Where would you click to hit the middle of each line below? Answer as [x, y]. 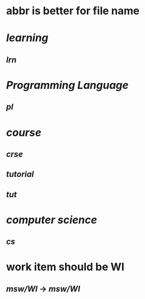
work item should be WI [65, 267]
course [24, 132]
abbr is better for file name [73, 11]
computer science [52, 220]
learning [27, 38]
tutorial [20, 174]
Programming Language [67, 85]
